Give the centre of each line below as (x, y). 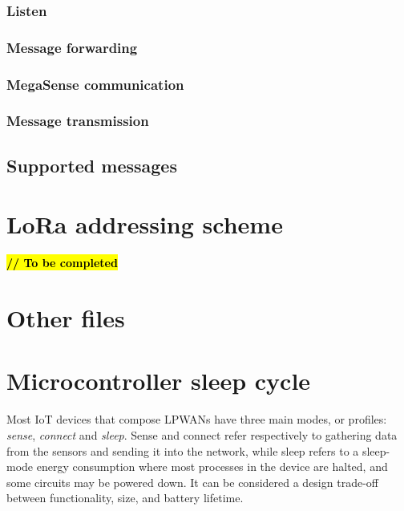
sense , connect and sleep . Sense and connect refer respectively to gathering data (202, 434)
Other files (66, 318)
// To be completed (62, 263)
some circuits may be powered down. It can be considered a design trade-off (192, 482)
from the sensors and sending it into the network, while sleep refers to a (183, 450)
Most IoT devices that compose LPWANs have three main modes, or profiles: (197, 419)
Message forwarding (72, 47)
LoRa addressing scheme (145, 224)
